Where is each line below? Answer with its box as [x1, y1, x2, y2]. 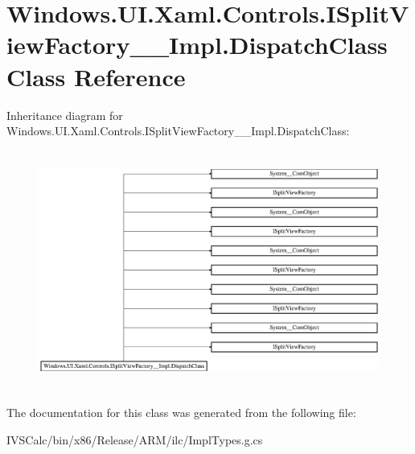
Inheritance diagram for [6, 106, 123, 123]
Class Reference [6, 60, 186, 93]
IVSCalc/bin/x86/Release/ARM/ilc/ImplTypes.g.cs [6, 431, 263, 448]
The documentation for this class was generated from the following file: [6, 404, 356, 420]
